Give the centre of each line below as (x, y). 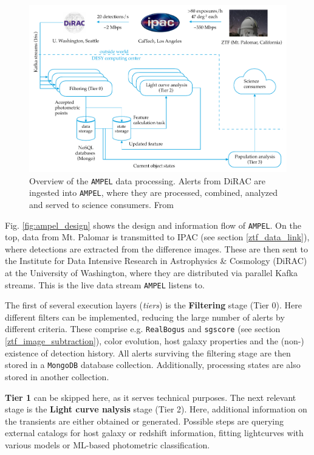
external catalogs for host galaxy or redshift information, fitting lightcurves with (154, 433)
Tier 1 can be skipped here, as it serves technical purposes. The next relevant (151, 397)
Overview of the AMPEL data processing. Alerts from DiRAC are (147, 180)
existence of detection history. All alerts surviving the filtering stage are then (148, 353)
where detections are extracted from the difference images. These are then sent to (156, 248)
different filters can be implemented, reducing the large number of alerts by (145, 317)
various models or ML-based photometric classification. (108, 444)
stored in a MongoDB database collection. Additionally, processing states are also (153, 365)
